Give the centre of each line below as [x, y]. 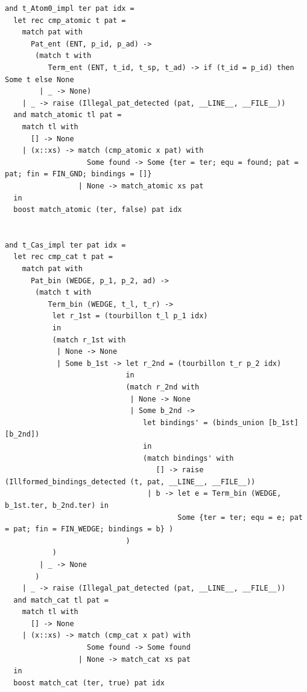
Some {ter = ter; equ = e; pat [240, 517]
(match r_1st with [89, 340]
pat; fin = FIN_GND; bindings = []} [78, 174]
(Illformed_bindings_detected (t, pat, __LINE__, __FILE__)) [130, 482]
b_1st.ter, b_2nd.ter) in [57, 505]
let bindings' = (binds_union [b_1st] [221, 422]
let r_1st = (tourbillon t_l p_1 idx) [130, 316]
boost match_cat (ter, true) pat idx [89, 683]
